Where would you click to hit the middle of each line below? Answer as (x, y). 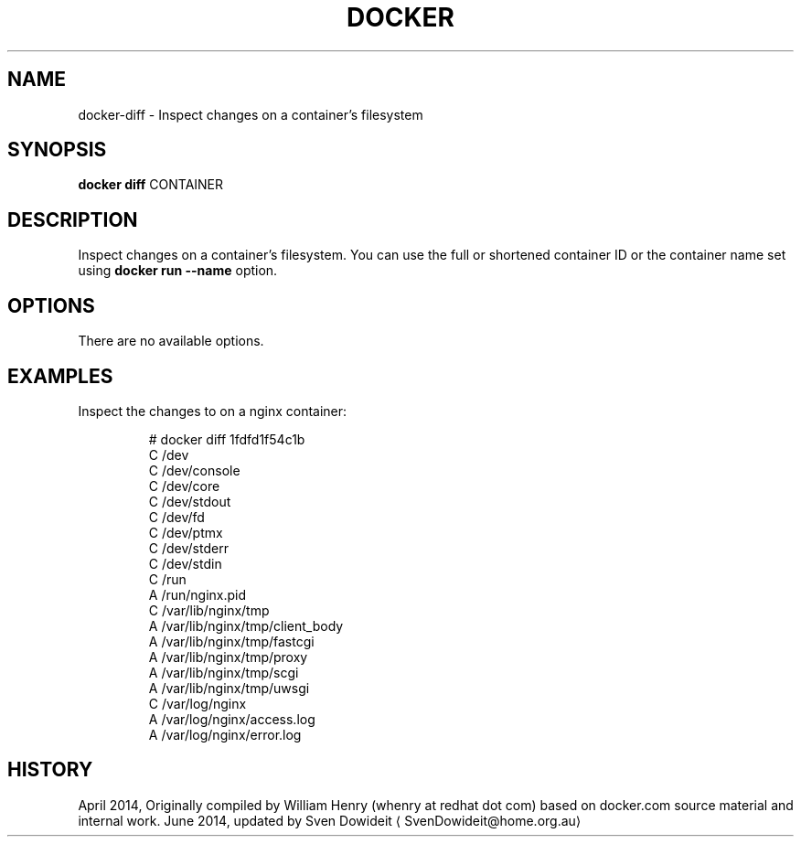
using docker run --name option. (178, 271)
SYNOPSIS (57, 150)
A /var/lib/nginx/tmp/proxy (228, 657)
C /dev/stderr (188, 548)
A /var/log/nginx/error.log (225, 734)
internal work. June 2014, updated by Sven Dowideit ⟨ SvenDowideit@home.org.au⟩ (330, 820)
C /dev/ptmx (186, 532)
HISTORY (50, 770)
